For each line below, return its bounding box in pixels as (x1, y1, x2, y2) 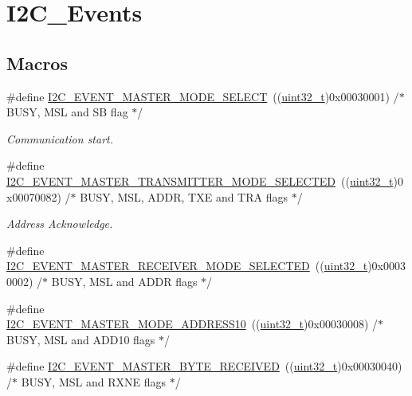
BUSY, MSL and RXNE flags (21, 373, 166, 390)
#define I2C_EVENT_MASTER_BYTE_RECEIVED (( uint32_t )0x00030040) (6, 358, 402, 374)
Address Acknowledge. (6, 215, 113, 232)
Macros (6, 50, 68, 75)
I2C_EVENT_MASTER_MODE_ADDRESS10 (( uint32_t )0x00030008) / (6, 316, 378, 332)
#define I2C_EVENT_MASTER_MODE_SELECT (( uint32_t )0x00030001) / (6, 88, 399, 104)
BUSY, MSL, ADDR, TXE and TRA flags (80, 188, 288, 205)
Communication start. (6, 130, 114, 147)
